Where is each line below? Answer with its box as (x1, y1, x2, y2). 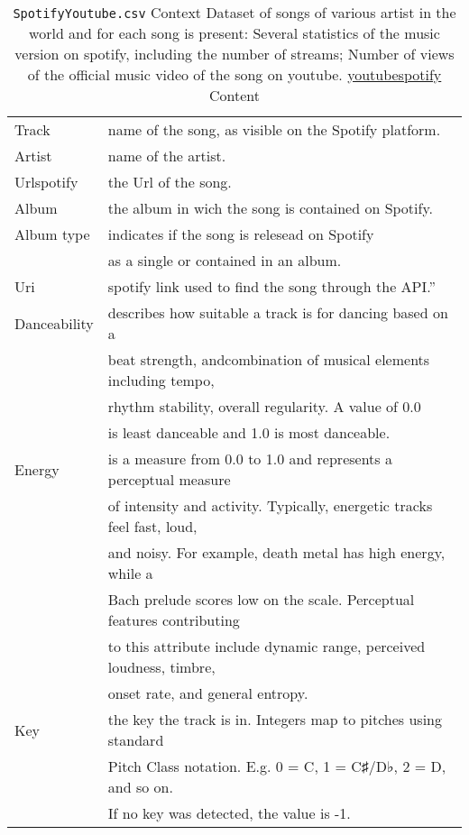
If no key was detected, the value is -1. (107, 803, 351, 823)
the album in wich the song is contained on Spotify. (107, 197, 434, 218)
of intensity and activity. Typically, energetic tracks (107, 495, 433, 516)
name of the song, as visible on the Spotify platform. (107, 119, 441, 140)
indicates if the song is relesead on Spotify (107, 224, 374, 244)
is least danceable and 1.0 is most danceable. (107, 422, 391, 443)
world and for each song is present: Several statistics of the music (29, 23, 440, 43)
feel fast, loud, (107, 516, 198, 537)
